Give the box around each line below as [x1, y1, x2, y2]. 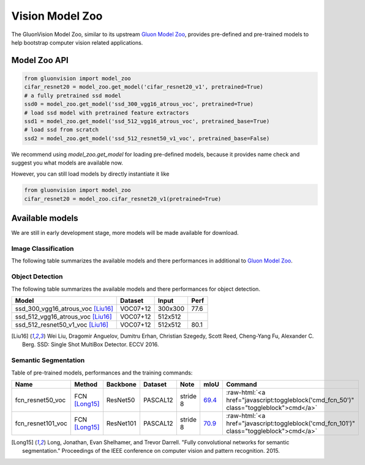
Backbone [106, 380, 137, 389]
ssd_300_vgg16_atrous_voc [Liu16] [15, 304, 113, 313]
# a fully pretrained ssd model [24, 92, 122, 99]
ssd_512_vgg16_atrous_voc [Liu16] [15, 312, 112, 321]
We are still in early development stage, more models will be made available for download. [11, 229, 239, 237]
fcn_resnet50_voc [15, 395, 66, 404]
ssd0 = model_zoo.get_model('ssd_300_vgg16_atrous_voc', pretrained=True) [24, 101, 254, 108]
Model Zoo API [11, 55, 69, 65]
